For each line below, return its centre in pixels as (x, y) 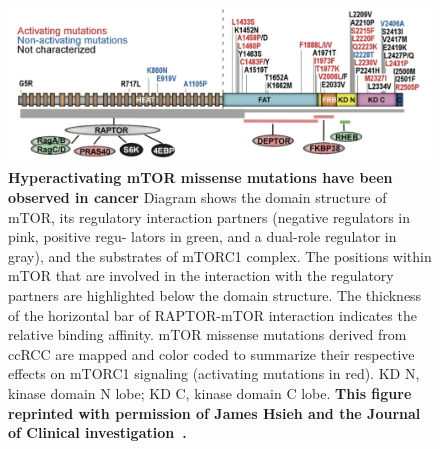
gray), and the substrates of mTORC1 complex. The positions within (220, 255)
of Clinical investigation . (97, 432)
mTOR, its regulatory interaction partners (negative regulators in (209, 216)
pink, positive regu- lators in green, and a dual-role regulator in (202, 236)
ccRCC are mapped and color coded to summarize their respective (211, 353)
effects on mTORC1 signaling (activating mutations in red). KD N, (214, 373)
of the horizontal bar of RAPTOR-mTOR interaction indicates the (212, 314)
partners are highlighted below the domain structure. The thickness (215, 294)
